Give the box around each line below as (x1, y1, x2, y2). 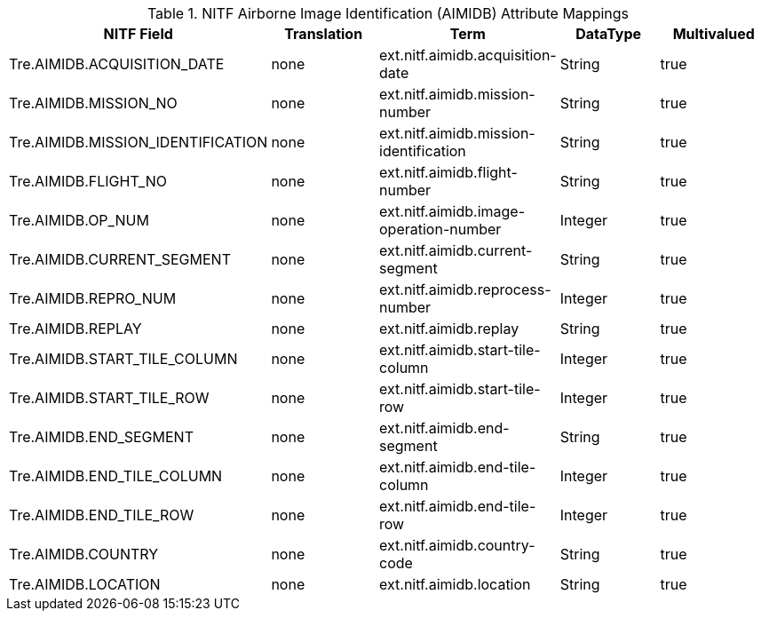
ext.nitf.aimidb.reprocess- (379, 281, 551, 298)
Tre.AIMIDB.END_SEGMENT (9, 428, 194, 446)
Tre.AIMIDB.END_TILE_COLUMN (9, 467, 223, 485)
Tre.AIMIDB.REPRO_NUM (9, 289, 177, 307)
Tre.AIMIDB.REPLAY (9, 320, 142, 337)
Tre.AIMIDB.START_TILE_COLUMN (9, 350, 238, 368)
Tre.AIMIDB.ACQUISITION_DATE (9, 55, 225, 73)
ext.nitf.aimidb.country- (379, 536, 535, 554)
